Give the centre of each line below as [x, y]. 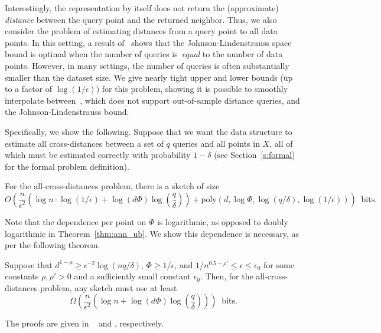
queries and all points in [216, 143]
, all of [281, 143]
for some [279, 264]
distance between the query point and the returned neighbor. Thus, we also [141, 19]
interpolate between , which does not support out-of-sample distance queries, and [152, 100]
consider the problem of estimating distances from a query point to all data [141, 31]
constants [22, 276]
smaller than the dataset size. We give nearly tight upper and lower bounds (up [149, 77]
